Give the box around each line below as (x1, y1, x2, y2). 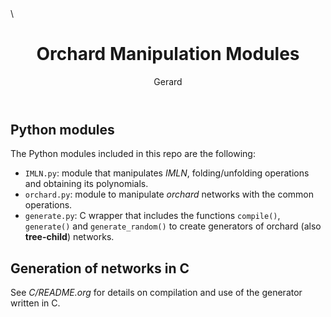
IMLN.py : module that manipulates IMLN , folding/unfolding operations (24, 167, 310, 179)
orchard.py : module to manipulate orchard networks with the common (24, 188, 314, 201)
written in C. (10, 297, 61, 309)
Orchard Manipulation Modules (36, 43, 300, 66)
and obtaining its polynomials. (24, 178, 149, 190)
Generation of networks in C (10, 260, 190, 277)
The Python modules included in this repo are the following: (10, 148, 256, 160)
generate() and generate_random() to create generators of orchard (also (24, 220, 322, 232)
